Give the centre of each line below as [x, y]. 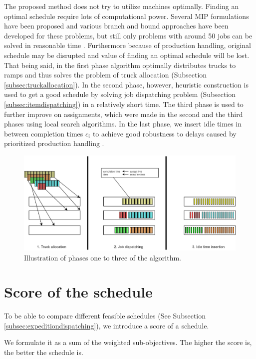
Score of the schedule [78, 292]
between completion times [44, 133]
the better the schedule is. [44, 352]
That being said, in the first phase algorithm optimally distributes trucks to [120, 65]
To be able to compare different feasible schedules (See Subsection [105, 316]
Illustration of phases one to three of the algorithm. [103, 257]
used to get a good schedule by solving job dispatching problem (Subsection [120, 94]
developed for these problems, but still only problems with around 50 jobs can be [128, 35]
